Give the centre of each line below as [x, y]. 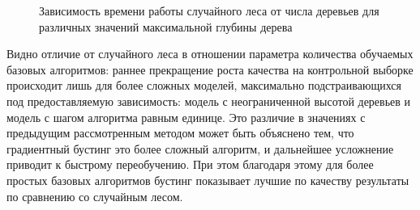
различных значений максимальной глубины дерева [166, 26]
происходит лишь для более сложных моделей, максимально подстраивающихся [204, 85]
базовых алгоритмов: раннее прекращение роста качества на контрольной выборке [210, 69]
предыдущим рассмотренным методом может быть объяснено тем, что [180, 133]
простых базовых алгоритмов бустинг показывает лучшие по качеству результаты [208, 180]
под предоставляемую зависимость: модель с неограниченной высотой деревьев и [209, 101]
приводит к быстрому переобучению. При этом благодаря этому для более [190, 164]
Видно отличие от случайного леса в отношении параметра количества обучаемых [210, 54]
